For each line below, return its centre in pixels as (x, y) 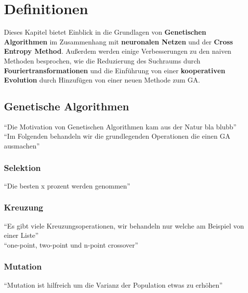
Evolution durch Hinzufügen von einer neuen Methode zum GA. (102, 80)
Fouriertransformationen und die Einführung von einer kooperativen (115, 70)
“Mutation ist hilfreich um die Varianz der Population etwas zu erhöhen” (113, 284)
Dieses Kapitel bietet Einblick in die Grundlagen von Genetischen (105, 32)
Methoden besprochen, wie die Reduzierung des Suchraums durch (102, 60)
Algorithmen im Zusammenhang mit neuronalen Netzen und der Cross (119, 41)
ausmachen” (22, 146)
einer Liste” (21, 235)
